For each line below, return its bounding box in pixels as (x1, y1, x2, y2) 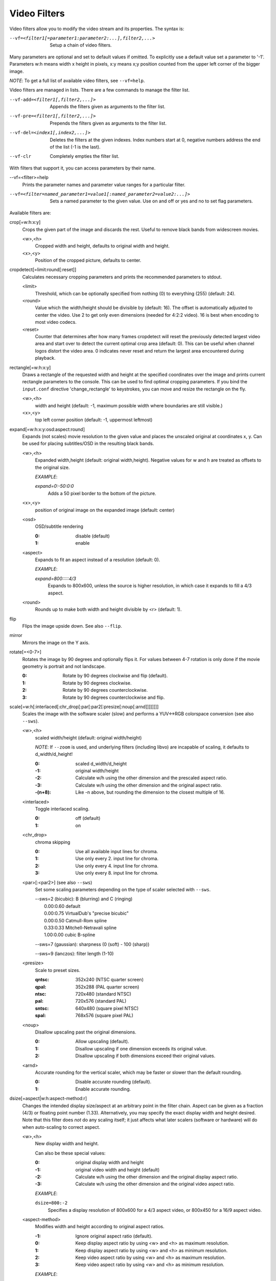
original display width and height (75, 1160, 144, 1166)
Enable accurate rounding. (75, 1086, 131, 1092)
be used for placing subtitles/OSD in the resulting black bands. (22, 441, 154, 447)
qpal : (35, 984, 47, 990)
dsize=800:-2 (35, 1200, 68, 1206)
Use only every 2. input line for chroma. (75, 856, 158, 862)
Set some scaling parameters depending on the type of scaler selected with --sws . (35, 886, 211, 893)
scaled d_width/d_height (75, 760, 127, 767)
